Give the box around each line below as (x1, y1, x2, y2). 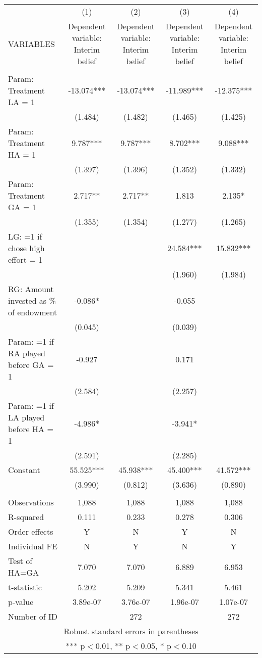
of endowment (8, 306, 57, 318)
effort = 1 (8, 254, 43, 265)
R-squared (8, 511, 44, 523)
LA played (8, 411, 45, 423)
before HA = (8, 423, 53, 435)
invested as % (8, 295, 56, 306)
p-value (8, 596, 34, 607)
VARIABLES (8, 37, 55, 50)
